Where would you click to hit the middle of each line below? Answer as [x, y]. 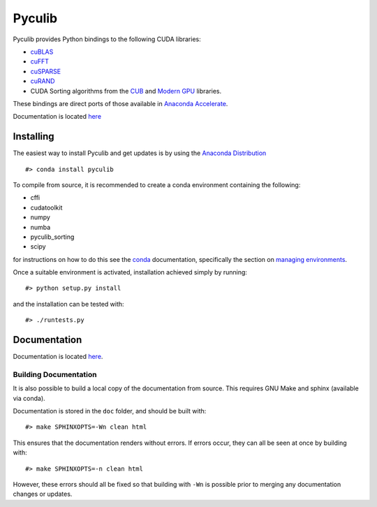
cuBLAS [42, 52]
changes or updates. [43, 494]
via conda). [29, 398]
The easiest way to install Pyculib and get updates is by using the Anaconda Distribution [140, 153]
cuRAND [43, 81]
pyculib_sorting [52, 237]
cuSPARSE [46, 71]
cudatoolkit [46, 207]
